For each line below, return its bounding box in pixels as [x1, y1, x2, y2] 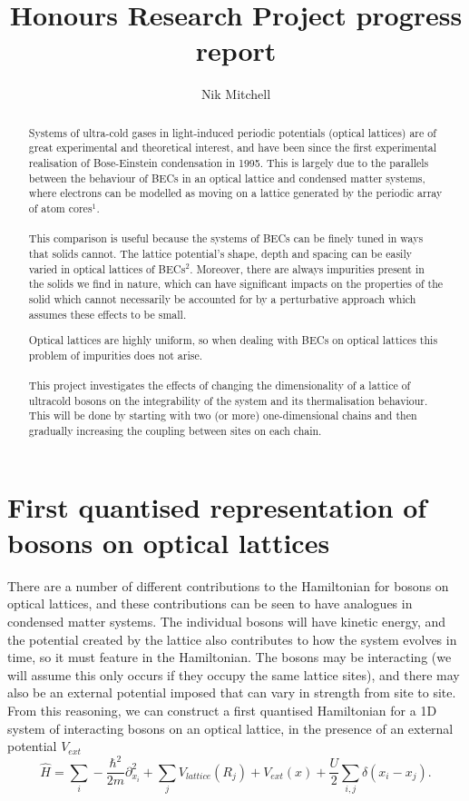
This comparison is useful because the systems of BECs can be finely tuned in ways [28, 231, 424, 246]
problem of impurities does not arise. [28, 347, 203, 362]
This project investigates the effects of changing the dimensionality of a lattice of [28, 378, 411, 393]
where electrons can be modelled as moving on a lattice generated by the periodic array [28, 185, 443, 201]
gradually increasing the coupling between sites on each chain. [28, 423, 322, 439]
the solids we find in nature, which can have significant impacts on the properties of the [28, 276, 444, 292]
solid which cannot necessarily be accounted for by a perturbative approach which [28, 291, 416, 306]
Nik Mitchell [200, 84, 271, 104]
